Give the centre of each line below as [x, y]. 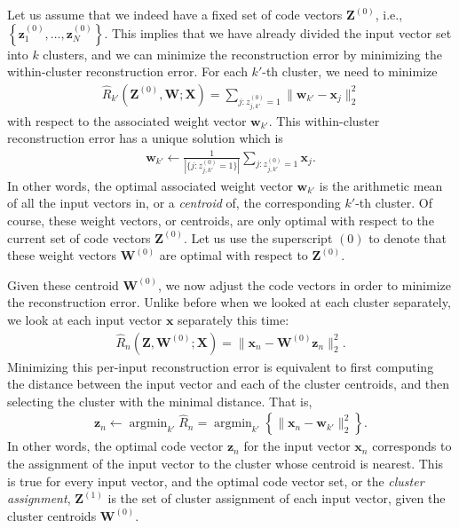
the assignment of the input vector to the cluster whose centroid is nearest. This [226, 464]
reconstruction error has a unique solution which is [145, 138]
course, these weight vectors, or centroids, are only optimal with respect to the [221, 221]
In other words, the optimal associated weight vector [150, 185]
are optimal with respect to [233, 255]
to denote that [408, 237]
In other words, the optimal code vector [115, 446]
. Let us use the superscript [258, 237]
